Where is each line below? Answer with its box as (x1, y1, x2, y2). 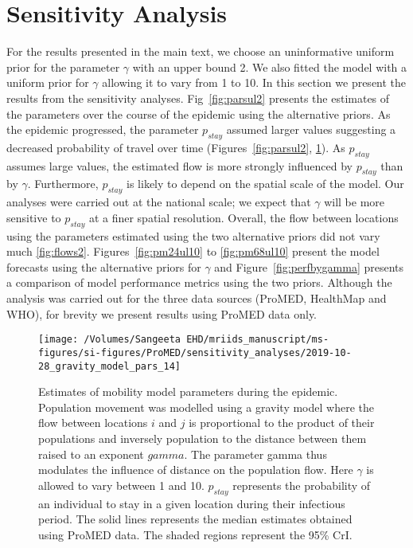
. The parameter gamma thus (184, 445, 327, 462)
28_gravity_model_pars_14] (38, 360, 181, 372)
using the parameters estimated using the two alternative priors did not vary (6, 227, 380, 244)
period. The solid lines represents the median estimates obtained (38, 511, 353, 527)
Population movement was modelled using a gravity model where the (38, 398, 374, 415)
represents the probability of (232, 476, 371, 493)
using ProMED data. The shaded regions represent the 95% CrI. (38, 526, 353, 542)
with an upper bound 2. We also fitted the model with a (132, 58, 407, 75)
